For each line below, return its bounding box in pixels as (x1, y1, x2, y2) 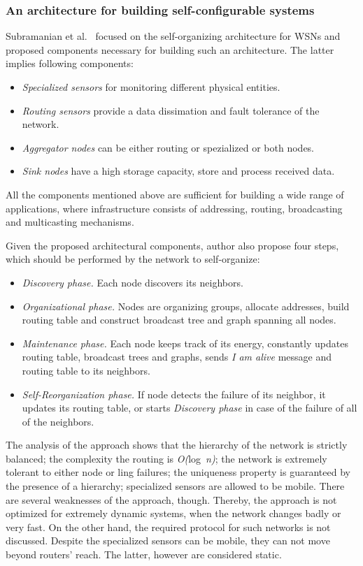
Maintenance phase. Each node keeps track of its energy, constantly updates (22, 335, 348, 350)
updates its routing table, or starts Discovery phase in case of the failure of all (22, 400, 357, 415)
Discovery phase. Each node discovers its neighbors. (22, 275, 243, 289)
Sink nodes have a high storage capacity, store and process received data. (22, 164, 335, 178)
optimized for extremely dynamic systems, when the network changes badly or (6, 506, 341, 521)
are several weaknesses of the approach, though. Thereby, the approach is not (6, 492, 337, 507)
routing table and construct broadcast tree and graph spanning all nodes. (22, 312, 336, 327)
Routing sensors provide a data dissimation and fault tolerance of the (22, 103, 320, 117)
